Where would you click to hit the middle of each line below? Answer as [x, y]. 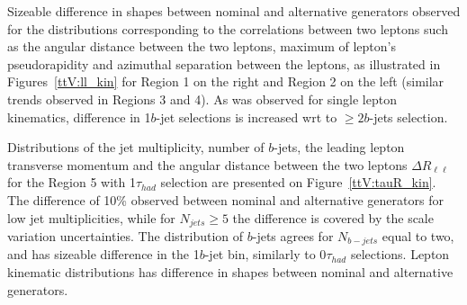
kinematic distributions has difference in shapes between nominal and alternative [230, 272]
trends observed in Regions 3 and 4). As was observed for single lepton [202, 99]
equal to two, [418, 235]
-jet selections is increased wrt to [247, 117]
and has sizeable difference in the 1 [103, 254]
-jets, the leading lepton [339, 147]
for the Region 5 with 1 [72, 182]
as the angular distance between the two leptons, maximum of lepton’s [202, 46]
